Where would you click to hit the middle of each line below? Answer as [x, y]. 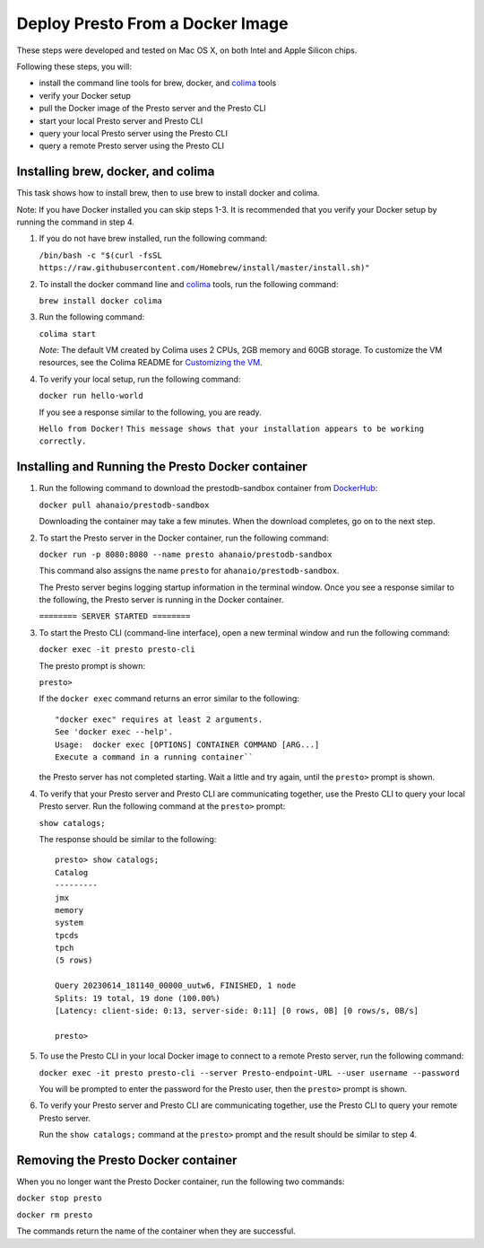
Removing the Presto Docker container [127, 1160]
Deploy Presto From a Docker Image [152, 23]
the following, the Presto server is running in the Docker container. [161, 600]
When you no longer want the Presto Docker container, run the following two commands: [181, 1182]
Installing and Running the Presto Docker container [162, 467]
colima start [68, 334]
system [69, 923]
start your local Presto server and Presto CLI [121, 120]
